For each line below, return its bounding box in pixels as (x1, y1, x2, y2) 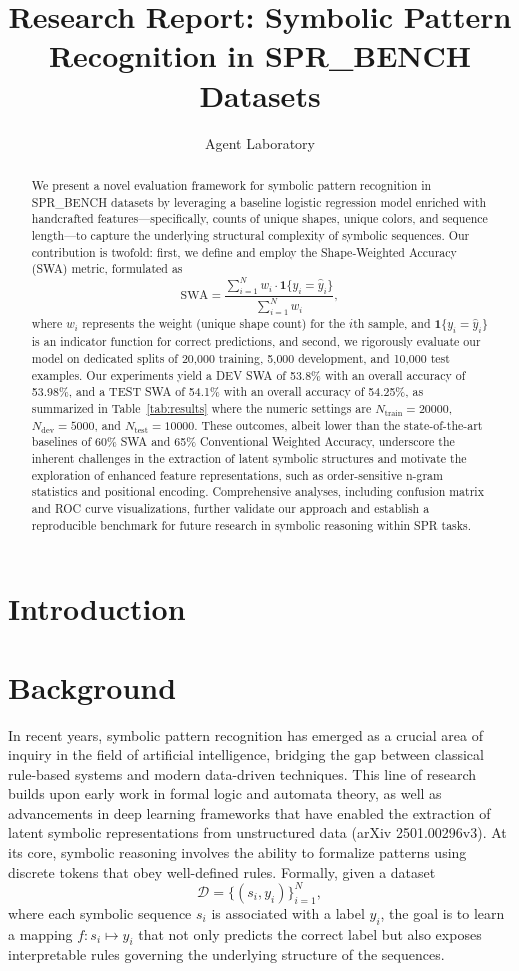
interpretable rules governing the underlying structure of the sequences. (8, 944, 445, 965)
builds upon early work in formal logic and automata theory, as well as (8, 783, 442, 804)
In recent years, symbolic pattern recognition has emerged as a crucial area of (8, 724, 483, 745)
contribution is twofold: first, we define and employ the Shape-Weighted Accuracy (31, 243, 457, 260)
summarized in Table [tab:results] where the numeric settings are (31, 399, 372, 416)
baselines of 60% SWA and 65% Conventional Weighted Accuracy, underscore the (31, 433, 455, 450)
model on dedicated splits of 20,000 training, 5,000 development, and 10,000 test (31, 349, 450, 366)
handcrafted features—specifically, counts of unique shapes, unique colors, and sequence (31, 210, 488, 227)
